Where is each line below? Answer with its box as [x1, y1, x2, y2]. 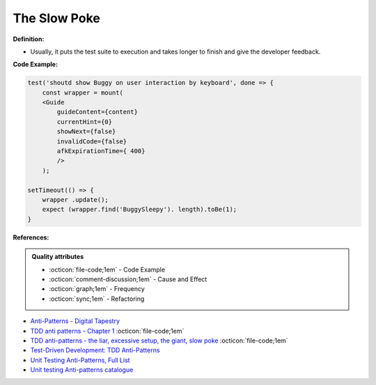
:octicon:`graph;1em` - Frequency [49, 285, 146, 293]
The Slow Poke [13, 10, 100, 26]
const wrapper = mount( [42, 88, 123, 97]
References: [13, 233, 49, 242]
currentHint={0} [56, 118, 113, 125]
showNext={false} [56, 127, 116, 136]
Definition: [13, 35, 45, 43]
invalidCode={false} [56, 137, 127, 146]
